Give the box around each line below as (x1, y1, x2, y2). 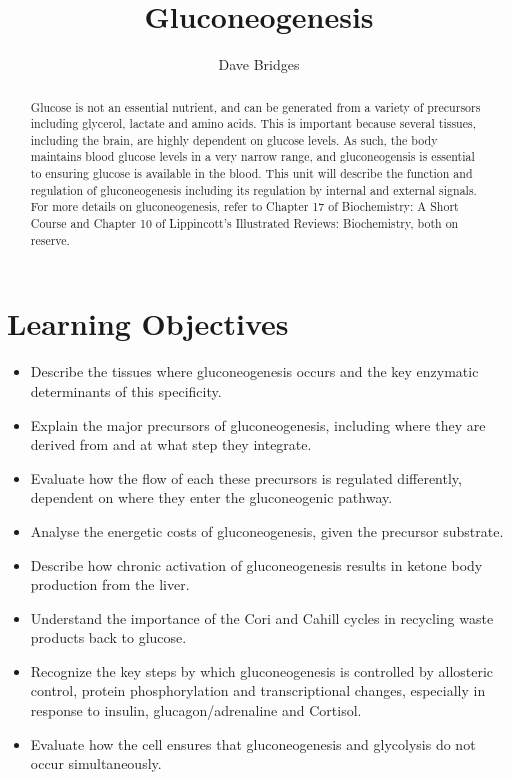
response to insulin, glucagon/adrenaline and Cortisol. (30, 700, 362, 721)
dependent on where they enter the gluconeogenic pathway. (30, 487, 393, 508)
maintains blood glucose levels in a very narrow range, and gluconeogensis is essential (30, 148, 475, 165)
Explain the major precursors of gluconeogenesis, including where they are (30, 414, 486, 435)
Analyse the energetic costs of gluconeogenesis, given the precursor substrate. (30, 520, 504, 541)
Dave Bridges (218, 54, 300, 75)
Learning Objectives (7, 303, 289, 344)
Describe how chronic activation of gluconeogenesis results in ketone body (30, 554, 483, 575)
